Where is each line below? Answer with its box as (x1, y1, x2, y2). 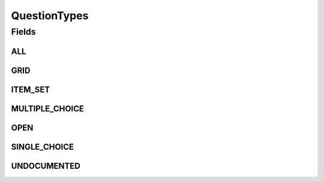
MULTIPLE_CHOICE (11, 104, 84, 114)
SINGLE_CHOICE (11, 141, 74, 152)
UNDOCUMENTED (11, 160, 80, 171)
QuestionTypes (11, 9, 89, 22)
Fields (11, 26, 36, 37)
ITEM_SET (11, 84, 50, 95)
